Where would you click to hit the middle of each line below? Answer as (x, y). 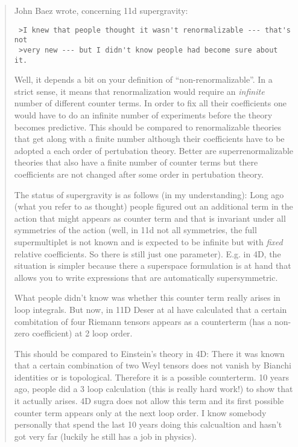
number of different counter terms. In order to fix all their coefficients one (150, 103)
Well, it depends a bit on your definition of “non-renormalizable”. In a (143, 79)
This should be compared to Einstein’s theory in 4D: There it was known (149, 353)
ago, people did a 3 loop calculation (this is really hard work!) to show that (154, 389)
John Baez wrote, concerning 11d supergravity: (101, 10)
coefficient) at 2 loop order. (82, 333)
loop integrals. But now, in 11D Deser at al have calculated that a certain (151, 309)
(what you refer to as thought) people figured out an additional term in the (154, 206)
